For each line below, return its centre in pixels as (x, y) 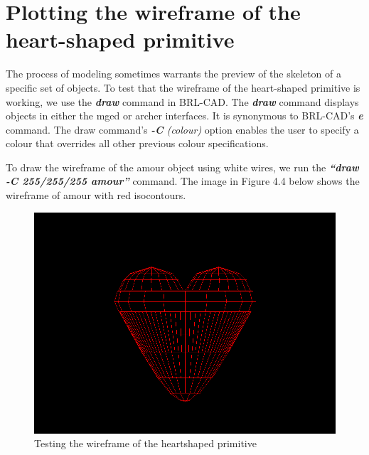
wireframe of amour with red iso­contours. (96, 195)
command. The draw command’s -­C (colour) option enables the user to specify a (182, 129)
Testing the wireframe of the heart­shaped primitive (145, 443)
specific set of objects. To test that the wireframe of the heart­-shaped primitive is (183, 87)
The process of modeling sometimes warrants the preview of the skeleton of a (173, 74)
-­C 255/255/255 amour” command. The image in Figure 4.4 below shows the (183, 181)
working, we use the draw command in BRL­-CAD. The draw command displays (182, 101)
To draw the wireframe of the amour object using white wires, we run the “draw (182, 167)
